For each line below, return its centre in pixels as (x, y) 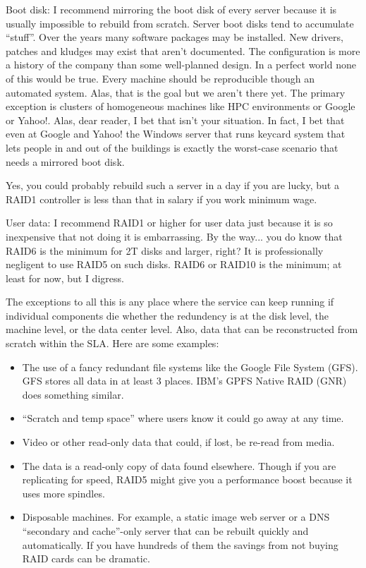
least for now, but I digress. (65, 278)
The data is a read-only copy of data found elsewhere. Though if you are (179, 465)
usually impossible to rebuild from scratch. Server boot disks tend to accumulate (180, 23)
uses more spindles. (63, 493)
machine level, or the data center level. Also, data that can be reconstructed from (182, 329)
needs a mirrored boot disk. (65, 161)
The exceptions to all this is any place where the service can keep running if (170, 302)
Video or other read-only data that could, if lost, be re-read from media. (178, 442)
